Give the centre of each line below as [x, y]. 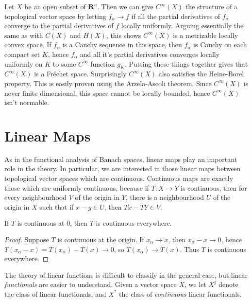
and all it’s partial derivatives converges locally [150, 54]
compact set [22, 54]
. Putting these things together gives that [186, 63]
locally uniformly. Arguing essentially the [182, 26]
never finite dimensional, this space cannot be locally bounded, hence [107, 93]
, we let [195, 284]
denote [228, 284]
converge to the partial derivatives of [59, 26]
